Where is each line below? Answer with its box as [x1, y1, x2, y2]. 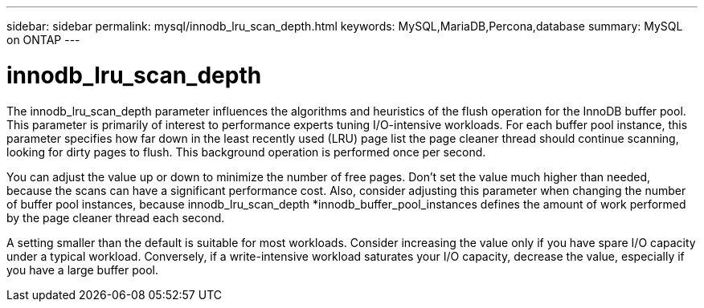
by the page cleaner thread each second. [6, 210, 225, 225]
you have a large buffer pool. [6, 262, 159, 277]
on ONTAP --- [6, 33, 80, 47]
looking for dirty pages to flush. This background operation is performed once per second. [6, 144, 486, 159]
